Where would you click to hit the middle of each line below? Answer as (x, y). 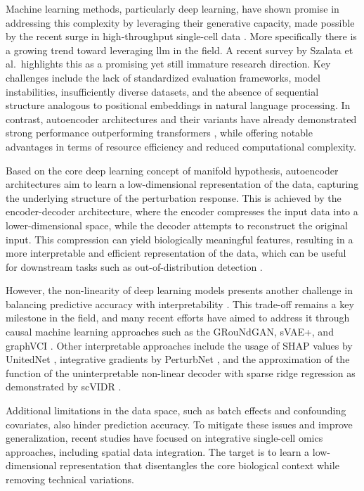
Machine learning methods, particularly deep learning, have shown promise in (173, 8)
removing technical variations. (70, 479)
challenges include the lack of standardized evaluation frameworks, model (163, 77)
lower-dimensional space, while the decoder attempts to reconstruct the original (177, 225)
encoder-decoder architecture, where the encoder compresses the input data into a (182, 211)
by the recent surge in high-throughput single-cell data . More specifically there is (181, 36)
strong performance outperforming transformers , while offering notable (159, 133)
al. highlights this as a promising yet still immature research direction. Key (168, 64)
